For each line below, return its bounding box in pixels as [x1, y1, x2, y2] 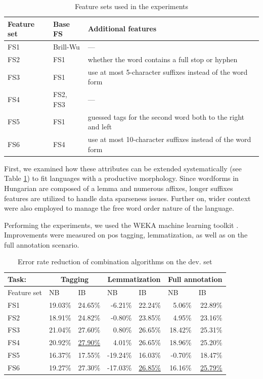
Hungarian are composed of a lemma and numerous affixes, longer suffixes [4, 182, 233, 193]
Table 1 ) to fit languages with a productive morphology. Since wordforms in [4, 173, 239, 183]
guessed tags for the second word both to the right [87, 111, 245, 122]
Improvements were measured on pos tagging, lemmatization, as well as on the [4, 229, 248, 240]
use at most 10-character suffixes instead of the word [87, 134, 251, 145]
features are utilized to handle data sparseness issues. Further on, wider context [4, 193, 251, 203]
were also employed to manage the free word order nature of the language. [4, 203, 234, 213]
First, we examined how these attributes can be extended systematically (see [4, 163, 242, 173]
